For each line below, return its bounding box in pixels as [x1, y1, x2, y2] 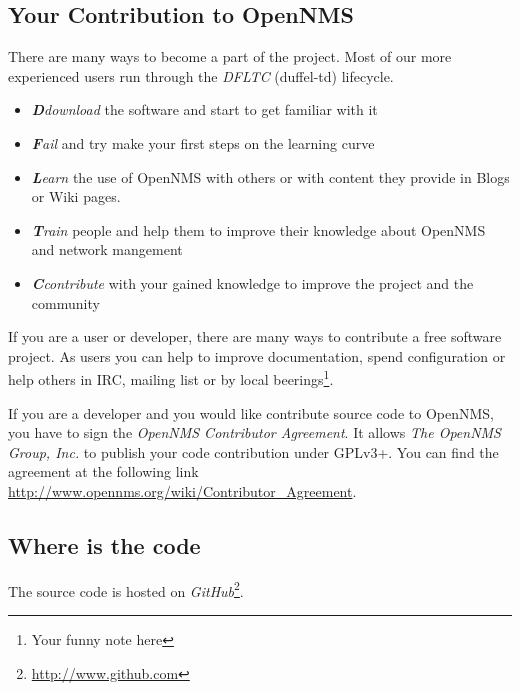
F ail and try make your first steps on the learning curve [31, 132, 375, 153]
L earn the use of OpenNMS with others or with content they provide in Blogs [31, 166, 510, 187]
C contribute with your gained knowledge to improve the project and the [31, 272, 474, 293]
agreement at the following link [8, 461, 199, 482]
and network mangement [31, 239, 183, 260]
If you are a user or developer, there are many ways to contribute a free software [8, 326, 502, 347]
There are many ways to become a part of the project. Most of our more [8, 46, 452, 67]
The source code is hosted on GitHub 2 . [8, 577, 244, 601]
